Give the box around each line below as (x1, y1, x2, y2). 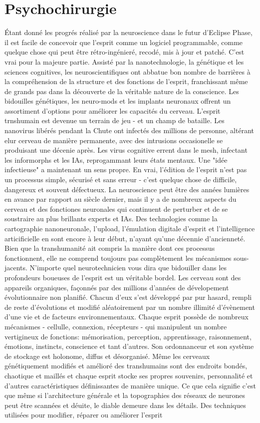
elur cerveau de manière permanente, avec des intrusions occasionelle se (4, 135, 223, 145)
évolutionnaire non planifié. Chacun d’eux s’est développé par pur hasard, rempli (4, 292, 252, 302)
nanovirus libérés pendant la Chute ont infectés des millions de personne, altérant (4, 125, 254, 136)
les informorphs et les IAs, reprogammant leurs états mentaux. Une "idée (4, 154, 228, 165)
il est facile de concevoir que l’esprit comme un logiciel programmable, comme (4, 37, 243, 47)
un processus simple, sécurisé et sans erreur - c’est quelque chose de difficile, (4, 174, 237, 185)
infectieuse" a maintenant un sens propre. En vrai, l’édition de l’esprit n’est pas (4, 164, 247, 175)
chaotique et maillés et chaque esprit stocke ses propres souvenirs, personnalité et (4, 370, 253, 380)
